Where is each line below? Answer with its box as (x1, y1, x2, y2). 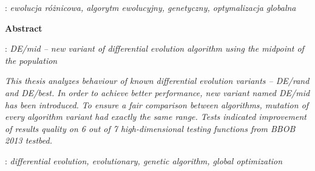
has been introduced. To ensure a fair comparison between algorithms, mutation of (5, 98, 309, 111)
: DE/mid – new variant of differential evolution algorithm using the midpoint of (5, 42, 304, 55)
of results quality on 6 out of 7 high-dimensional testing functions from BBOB (5, 122, 296, 134)
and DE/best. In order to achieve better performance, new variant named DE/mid (5, 86, 310, 99)
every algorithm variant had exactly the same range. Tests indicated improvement (5, 110, 307, 123)
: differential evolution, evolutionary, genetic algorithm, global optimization (5, 154, 283, 167)
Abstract (5, 21, 42, 34)
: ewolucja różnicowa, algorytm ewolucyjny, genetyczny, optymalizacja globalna (5, 1, 296, 13)
